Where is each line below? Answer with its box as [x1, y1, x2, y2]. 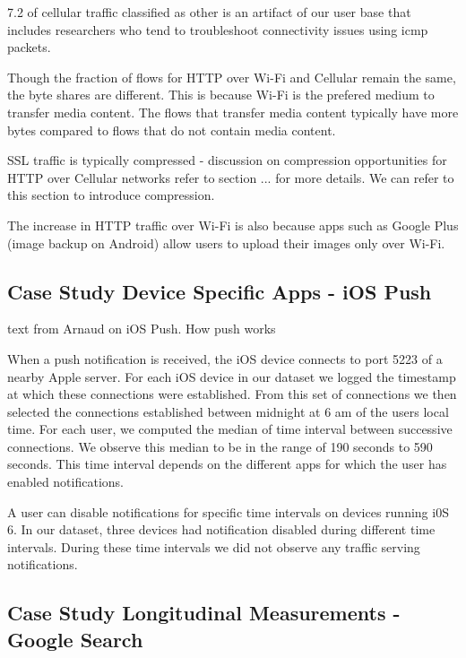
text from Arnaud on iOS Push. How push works [7, 319, 276, 338]
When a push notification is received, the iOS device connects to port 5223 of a [7, 349, 443, 368]
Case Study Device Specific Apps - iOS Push [7, 277, 432, 305]
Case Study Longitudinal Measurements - [7, 599, 401, 627]
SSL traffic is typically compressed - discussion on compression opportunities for [7, 151, 447, 169]
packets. [7, 38, 51, 56]
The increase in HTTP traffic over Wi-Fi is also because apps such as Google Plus [7, 215, 459, 234]
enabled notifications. [7, 472, 124, 491]
